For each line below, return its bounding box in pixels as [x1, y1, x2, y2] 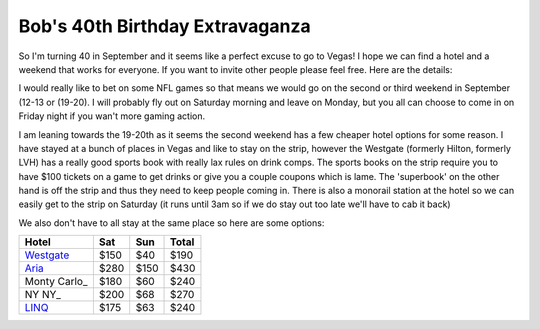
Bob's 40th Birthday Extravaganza [18, 15, 311, 37]
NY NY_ [24, 288, 62, 302]
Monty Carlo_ [24, 275, 88, 289]
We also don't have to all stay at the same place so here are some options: [18, 216, 325, 229]
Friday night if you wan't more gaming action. [18, 110, 205, 122]
